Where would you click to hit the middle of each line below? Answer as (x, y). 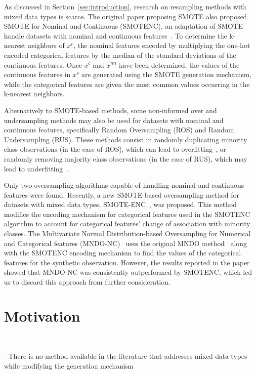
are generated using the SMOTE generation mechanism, (167, 74)
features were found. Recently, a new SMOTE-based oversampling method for (122, 194)
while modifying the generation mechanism (69, 365)
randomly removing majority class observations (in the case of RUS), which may (126, 158)
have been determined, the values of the (179, 64)
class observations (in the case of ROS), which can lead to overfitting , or (115, 149)
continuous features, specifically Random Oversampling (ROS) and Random (119, 130)
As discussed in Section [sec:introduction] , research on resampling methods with (126, 6)
